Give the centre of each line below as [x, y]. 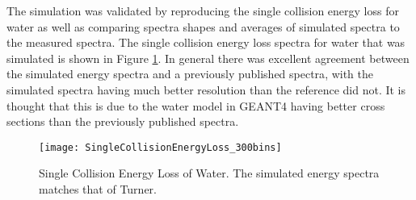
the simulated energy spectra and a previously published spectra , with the [190, 74]
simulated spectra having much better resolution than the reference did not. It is [206, 89]
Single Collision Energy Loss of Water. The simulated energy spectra [209, 173]
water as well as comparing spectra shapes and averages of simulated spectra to [203, 26]
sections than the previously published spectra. [123, 121]
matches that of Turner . [98, 189]
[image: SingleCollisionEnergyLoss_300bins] [160, 147]
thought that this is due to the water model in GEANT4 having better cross [196, 105]
